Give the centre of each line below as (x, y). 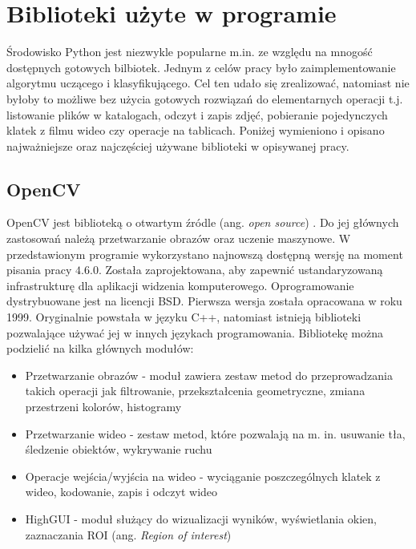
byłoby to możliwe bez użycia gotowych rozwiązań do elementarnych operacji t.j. (205, 98)
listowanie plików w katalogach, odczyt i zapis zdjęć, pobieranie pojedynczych (197, 114)
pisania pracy (39, 270)
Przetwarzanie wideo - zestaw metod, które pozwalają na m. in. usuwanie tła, (215, 433)
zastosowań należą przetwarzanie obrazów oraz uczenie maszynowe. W (179, 238)
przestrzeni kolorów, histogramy (103, 407)
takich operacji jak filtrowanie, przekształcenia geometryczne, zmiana (195, 391)
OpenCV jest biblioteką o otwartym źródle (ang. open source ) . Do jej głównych (203, 222)
